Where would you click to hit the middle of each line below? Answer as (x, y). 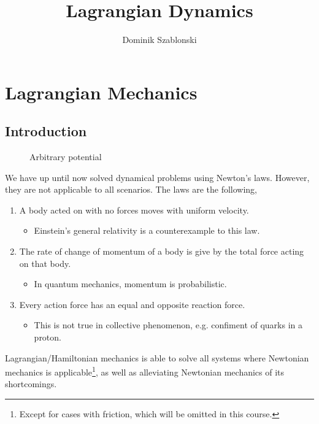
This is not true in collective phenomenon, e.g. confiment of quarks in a (168, 325)
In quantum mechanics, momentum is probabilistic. (130, 284)
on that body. (45, 263)
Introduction (46, 131)
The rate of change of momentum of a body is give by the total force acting (162, 251)
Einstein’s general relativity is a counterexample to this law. (147, 230)
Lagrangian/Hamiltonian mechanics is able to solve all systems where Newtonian (157, 357)
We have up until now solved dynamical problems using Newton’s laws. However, (157, 177)
